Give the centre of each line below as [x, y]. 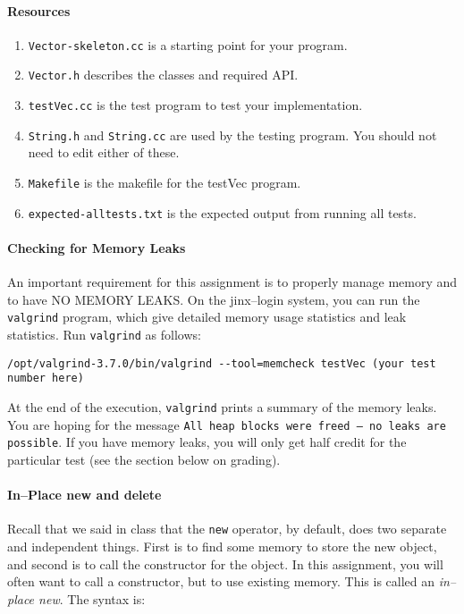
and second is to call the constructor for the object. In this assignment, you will [225, 564]
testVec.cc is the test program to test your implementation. [195, 105]
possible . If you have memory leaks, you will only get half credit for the [207, 442]
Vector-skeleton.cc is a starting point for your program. [188, 44]
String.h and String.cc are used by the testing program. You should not [232, 135]
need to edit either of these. [104, 152]
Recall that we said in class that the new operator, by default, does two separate [227, 529]
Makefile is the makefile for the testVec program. [165, 183]
